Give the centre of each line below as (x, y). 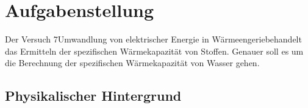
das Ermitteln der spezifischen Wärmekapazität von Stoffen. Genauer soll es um (154, 51)
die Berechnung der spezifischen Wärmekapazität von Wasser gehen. (132, 63)
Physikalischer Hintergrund (93, 96)
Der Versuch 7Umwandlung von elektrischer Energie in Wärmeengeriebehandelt (153, 39)
